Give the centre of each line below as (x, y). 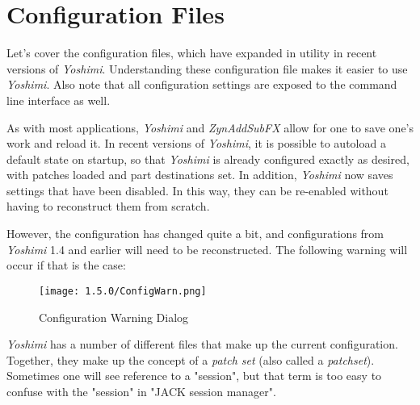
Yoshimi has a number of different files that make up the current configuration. (202, 344)
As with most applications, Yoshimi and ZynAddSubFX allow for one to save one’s (210, 127)
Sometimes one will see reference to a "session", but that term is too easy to (194, 376)
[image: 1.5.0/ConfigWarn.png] (123, 291)
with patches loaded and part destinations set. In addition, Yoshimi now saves (200, 175)
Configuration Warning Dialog (114, 317)
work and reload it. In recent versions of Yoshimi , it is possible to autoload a (196, 143)
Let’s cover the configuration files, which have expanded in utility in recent (192, 53)
